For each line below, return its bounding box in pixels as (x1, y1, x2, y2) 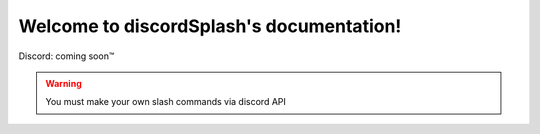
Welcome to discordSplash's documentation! (18, 15, 402, 37)
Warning (45, 77, 82, 89)
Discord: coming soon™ (18, 50, 115, 62)
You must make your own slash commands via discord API (45, 96, 287, 108)
